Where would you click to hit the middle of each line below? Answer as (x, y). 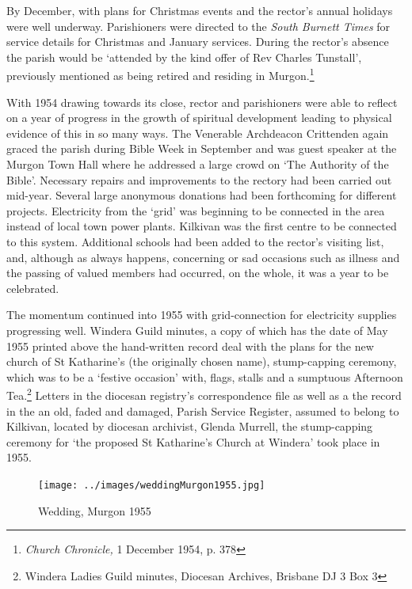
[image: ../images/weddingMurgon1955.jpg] (152, 485)
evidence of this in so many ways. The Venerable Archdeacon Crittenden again (198, 133)
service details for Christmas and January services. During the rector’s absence (198, 42)
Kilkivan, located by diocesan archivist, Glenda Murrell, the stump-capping (190, 426)
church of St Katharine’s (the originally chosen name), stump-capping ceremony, (202, 361)
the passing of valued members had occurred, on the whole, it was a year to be (198, 273)
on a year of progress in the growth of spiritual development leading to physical (199, 118)
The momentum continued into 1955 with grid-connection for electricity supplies (202, 315)
